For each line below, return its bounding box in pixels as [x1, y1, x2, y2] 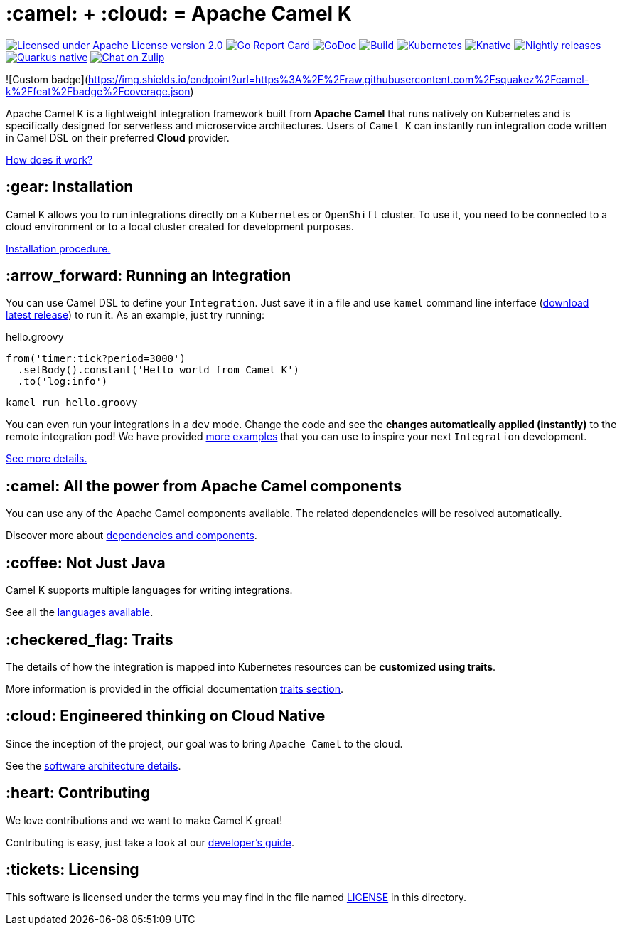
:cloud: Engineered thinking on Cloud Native [6, 707, 326, 725]
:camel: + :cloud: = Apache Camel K [6, 1, 352, 26]
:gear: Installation [6, 178, 134, 196]
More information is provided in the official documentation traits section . [6, 682, 344, 695]
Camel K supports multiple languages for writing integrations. [6, 584, 293, 597]
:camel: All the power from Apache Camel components [6, 477, 402, 495]
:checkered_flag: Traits [6, 630, 173, 649]
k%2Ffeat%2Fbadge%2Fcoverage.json [6, 85, 191, 97]
